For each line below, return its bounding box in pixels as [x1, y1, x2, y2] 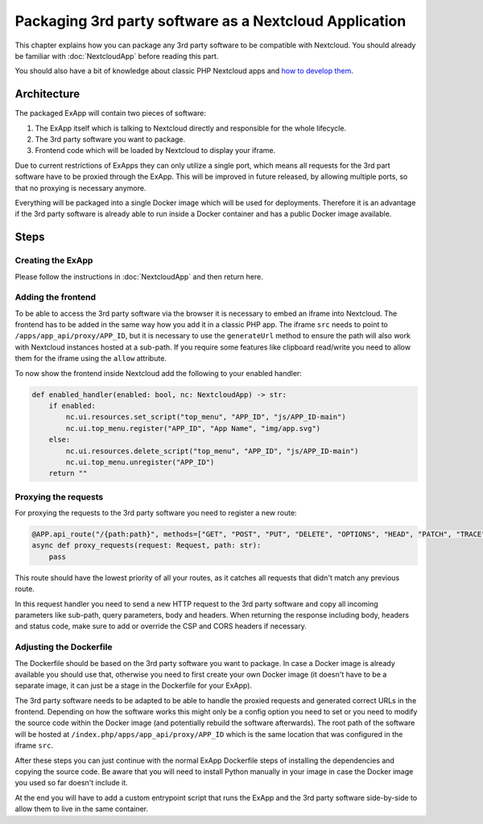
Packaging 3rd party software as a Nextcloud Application [14, 12, 407, 30]
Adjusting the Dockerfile [14, 641, 113, 652]
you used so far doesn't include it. [14, 778, 128, 788]
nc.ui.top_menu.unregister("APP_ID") [65, 458, 215, 466]
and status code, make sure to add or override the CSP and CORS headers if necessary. [14, 621, 308, 631]
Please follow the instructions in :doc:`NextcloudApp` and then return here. [14, 271, 263, 281]
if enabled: [48, 401, 97, 410]
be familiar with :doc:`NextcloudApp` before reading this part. [14, 51, 219, 60]
